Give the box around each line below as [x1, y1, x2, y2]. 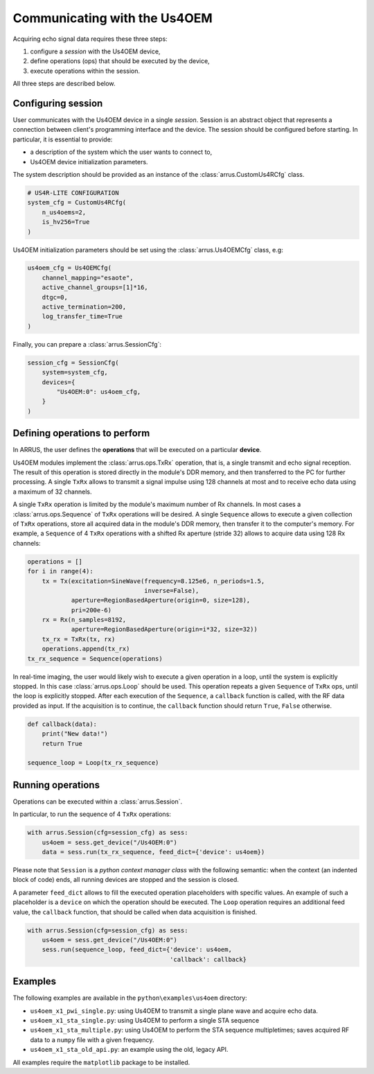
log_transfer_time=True [42, 313, 123, 320]
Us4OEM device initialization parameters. [30, 157, 148, 166]
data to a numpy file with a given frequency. [30, 1035, 154, 1043]
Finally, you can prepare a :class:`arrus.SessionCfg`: [12, 340, 162, 348]
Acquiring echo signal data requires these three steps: [12, 35, 168, 43]
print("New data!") [42, 730, 109, 738]
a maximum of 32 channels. [12, 487, 92, 496]
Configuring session [12, 97, 103, 109]
